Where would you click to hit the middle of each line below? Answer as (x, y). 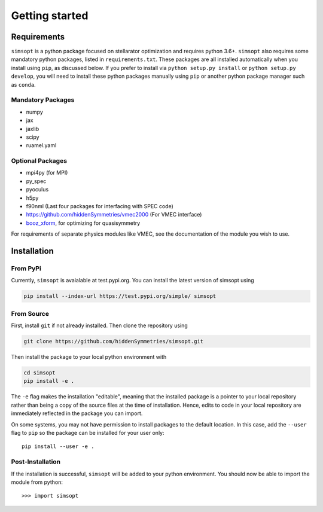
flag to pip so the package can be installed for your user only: (88, 432)
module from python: (37, 482)
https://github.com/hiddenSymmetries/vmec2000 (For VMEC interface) (114, 215)
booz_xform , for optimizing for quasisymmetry (83, 223)
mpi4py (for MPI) (47, 173)
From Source (30, 313)
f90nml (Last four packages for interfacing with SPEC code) (100, 206)
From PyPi (26, 268)
